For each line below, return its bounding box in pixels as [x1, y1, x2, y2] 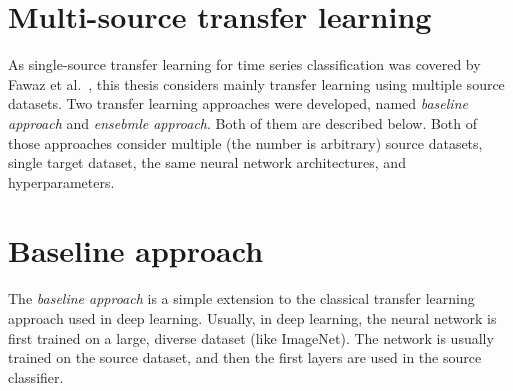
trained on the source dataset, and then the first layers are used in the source [8, 347, 482, 368]
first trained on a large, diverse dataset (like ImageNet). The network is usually [8, 327, 494, 348]
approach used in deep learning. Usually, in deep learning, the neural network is [8, 308, 497, 328]
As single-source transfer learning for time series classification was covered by [8, 54, 481, 75]
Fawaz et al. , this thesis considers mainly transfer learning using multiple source [8, 73, 505, 94]
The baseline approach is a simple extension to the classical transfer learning [8, 288, 475, 309]
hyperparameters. [8, 171, 115, 192]
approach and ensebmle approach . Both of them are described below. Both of [8, 112, 478, 133]
